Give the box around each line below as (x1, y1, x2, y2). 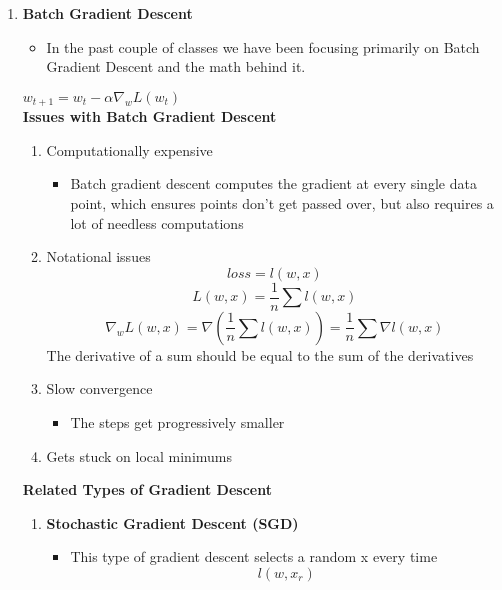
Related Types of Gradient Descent (22, 479, 272, 500)
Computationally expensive (46, 139, 213, 160)
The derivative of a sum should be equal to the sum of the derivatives (46, 344, 474, 365)
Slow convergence (46, 378, 153, 399)
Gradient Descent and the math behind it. (46, 56, 306, 77)
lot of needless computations (70, 212, 244, 233)
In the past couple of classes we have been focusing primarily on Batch (46, 36, 480, 57)
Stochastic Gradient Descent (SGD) (46, 512, 299, 533)
